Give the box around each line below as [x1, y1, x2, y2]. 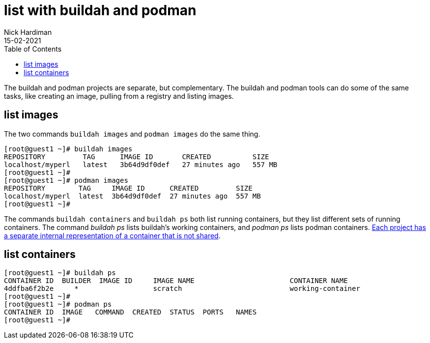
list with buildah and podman [4, 2, 197, 19]
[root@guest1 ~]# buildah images [4, 144, 133, 153]
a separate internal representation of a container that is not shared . [4, 231, 221, 240]
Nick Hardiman [4, 28, 52, 36]
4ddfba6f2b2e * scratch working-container [4, 285, 360, 293]
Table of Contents [4, 44, 62, 53]
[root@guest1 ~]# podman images [4, 176, 128, 184]
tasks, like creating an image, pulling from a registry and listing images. [4, 91, 234, 100]
